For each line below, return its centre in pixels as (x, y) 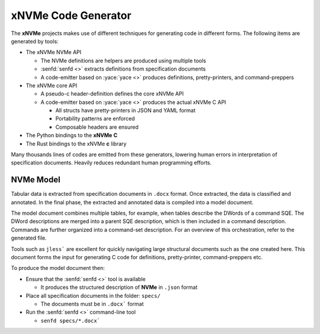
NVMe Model (36, 180)
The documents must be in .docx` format (92, 304)
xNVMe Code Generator (71, 15)
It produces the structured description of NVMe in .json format (119, 287)
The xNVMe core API (51, 85)
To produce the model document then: (58, 268)
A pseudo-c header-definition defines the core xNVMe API (112, 94)
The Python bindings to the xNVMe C (72, 135)
